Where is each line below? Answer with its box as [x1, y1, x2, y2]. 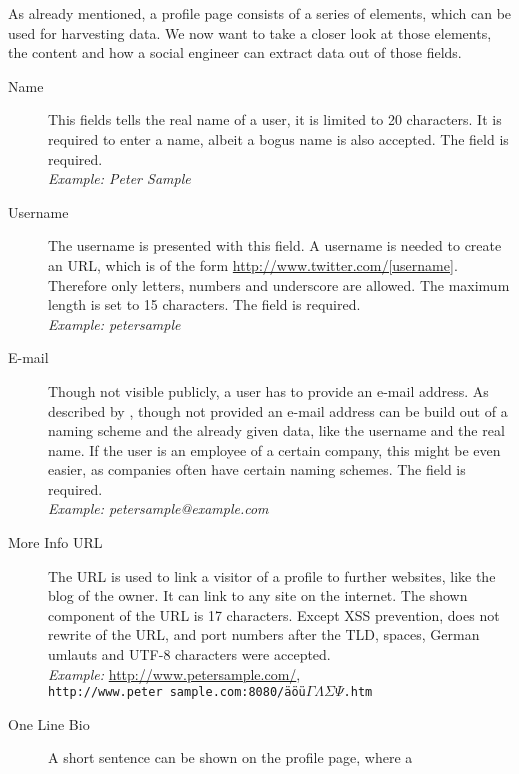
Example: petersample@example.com [48, 498, 269, 519]
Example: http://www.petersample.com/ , [48, 663, 301, 684]
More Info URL [8, 532, 103, 553]
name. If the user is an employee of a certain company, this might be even [48, 439, 501, 460]
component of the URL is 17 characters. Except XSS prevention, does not [48, 604, 500, 625]
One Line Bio [8, 713, 90, 734]
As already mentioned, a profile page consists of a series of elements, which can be [8, 3, 512, 23]
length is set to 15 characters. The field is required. [48, 294, 361, 315]
